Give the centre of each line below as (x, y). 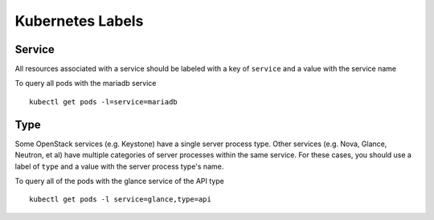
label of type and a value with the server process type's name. (119, 166)
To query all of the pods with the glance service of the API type (119, 181)
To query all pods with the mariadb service (86, 84)
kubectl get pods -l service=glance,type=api (121, 200)
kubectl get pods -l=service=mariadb (104, 102)
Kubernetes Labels (79, 21)
